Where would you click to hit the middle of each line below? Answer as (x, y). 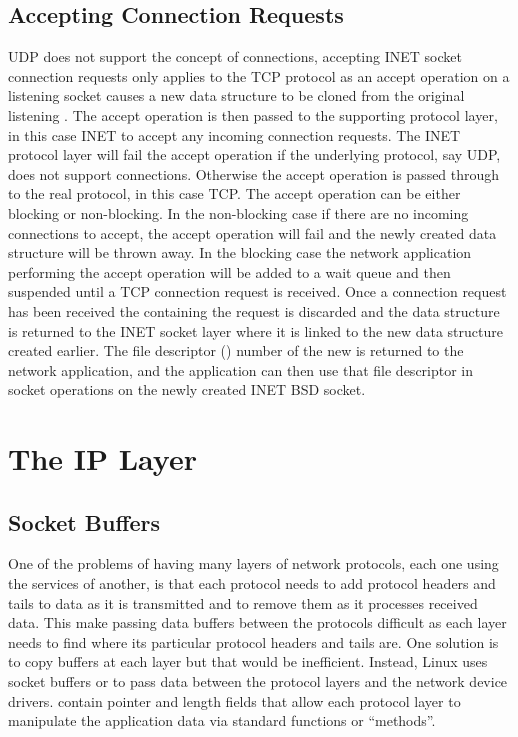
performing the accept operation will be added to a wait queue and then (229, 271)
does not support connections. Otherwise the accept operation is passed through (254, 173)
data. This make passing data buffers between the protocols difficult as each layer (257, 622)
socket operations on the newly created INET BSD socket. (187, 389)
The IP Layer (102, 458)
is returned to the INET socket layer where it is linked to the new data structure (255, 330)
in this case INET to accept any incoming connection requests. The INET (234, 134)
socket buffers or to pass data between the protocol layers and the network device (258, 681)
